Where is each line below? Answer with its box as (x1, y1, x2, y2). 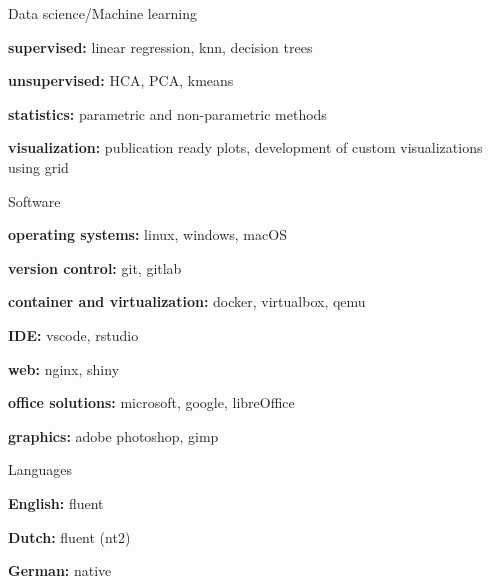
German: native (8, 560, 112, 581)
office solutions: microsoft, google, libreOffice (8, 392, 295, 413)
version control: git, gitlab (8, 257, 182, 278)
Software (8, 190, 61, 211)
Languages (8, 459, 73, 480)
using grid (8, 156, 69, 177)
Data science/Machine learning (8, 3, 197, 23)
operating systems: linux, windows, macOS (8, 224, 287, 245)
